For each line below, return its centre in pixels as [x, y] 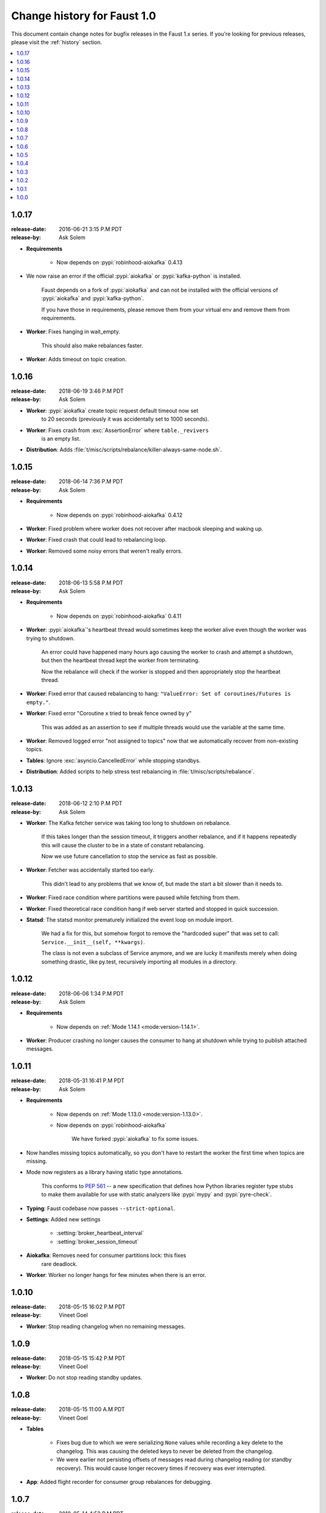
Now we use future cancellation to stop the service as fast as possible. [129, 856]
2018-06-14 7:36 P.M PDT [91, 482]
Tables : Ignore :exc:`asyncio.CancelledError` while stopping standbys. [113, 760]
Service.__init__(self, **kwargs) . [93, 942]
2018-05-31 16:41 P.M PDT [92, 1081]
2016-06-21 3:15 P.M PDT [91, 229]
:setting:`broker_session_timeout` [97, 1241]
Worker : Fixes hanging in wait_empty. [73, 332]
